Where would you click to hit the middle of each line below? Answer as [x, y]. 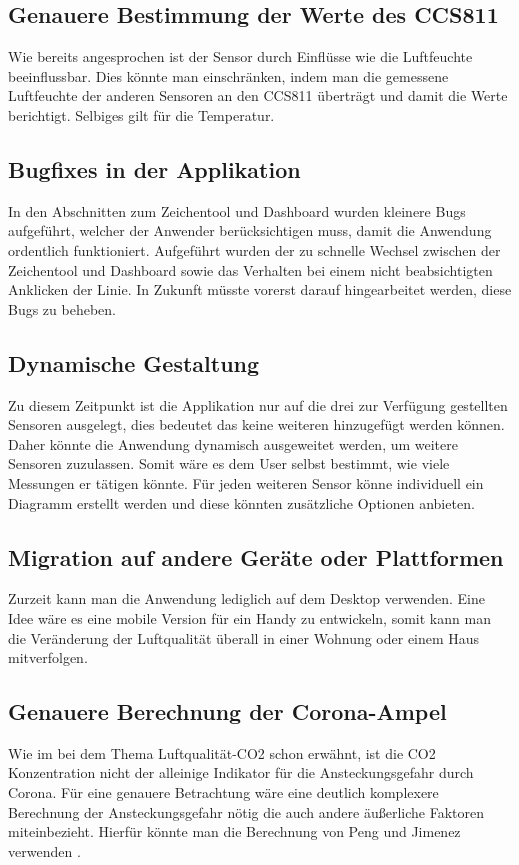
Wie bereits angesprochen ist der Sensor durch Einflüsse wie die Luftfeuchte [240, 56]
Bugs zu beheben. [62, 308]
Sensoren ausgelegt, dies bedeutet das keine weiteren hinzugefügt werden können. [256, 424]
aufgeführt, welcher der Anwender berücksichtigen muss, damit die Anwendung [250, 230]
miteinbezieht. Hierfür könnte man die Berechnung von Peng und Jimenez [234, 831]
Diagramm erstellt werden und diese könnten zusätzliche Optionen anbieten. [241, 502]
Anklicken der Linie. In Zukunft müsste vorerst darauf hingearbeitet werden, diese [260, 289]
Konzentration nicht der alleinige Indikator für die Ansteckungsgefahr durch [241, 772]
